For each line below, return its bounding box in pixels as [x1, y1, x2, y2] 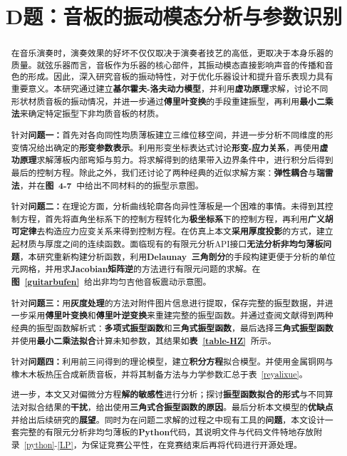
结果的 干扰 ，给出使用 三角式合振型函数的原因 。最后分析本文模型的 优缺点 [45, 401, 333, 414]
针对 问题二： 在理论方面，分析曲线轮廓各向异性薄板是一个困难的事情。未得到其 [11, 200, 325, 213]
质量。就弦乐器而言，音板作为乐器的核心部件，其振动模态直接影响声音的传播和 [11, 58, 325, 71]
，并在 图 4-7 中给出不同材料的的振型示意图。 [19, 179, 204, 192]
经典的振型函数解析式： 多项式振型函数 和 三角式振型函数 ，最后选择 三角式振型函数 [11, 321, 333, 334]
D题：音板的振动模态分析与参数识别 [5, 1, 343, 31]
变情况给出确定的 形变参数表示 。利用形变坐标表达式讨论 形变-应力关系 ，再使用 [11, 141, 320, 154]
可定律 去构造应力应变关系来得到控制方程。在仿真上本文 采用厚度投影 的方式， [11, 225, 316, 238]
